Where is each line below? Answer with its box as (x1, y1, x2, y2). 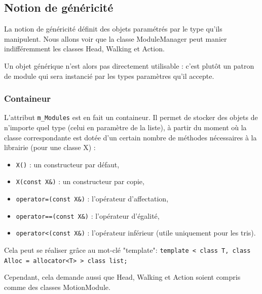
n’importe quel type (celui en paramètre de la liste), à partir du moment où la (4, 122, 247, 133)
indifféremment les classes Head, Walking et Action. (4, 43, 165, 54)
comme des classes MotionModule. (4, 282, 110, 292)
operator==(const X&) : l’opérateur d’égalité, (16, 210, 160, 221)
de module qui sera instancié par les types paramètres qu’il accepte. (4, 70, 214, 81)
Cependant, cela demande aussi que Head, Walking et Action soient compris (4, 272, 241, 282)
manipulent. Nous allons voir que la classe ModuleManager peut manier (4, 33, 227, 44)
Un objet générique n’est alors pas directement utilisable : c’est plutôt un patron (4, 60, 254, 71)
